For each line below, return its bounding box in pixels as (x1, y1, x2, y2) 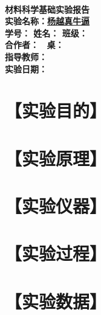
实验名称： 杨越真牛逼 (5, 15, 90, 27)
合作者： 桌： (5, 38, 64, 51)
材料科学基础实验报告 (5, 2, 90, 15)
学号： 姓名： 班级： (5, 26, 88, 39)
